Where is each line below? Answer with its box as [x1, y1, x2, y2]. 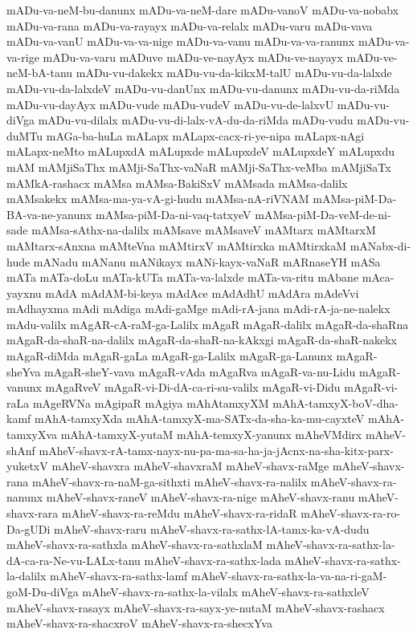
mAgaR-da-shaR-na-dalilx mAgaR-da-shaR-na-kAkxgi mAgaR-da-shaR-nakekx [6, 331, 397, 348]
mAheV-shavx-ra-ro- [300, 505, 401, 521]
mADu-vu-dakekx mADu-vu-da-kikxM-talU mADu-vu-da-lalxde [76, 64, 392, 81]
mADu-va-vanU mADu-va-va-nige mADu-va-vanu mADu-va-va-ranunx [6, 33, 355, 50]
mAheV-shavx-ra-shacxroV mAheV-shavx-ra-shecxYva [6, 615, 272, 632]
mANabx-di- [350, 237, 411, 254]
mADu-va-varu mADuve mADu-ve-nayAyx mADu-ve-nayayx [43, 48, 343, 65]
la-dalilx [6, 567, 47, 584]
